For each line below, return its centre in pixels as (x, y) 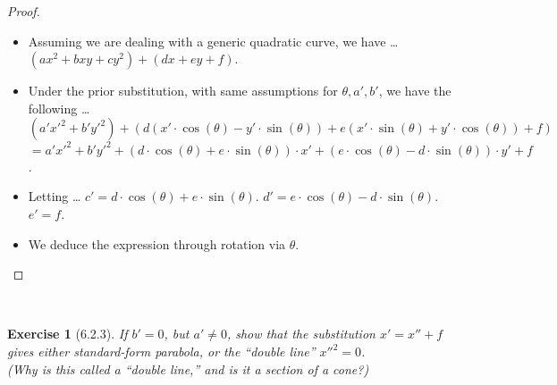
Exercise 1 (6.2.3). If (68, 334)
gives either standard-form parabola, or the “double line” (161, 352)
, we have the (415, 91)
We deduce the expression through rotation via (157, 243)
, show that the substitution (301, 334)
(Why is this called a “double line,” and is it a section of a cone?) (188, 368)
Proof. (24, 11)
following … (59, 108)
